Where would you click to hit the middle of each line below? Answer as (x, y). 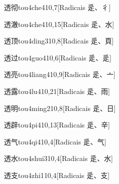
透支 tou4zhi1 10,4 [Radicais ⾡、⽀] (57, 175)
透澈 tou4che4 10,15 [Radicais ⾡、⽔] (59, 24)
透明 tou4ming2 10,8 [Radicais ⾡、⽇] (60, 108)
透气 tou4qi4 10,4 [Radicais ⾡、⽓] (55, 141)
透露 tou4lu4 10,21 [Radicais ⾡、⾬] (57, 91)
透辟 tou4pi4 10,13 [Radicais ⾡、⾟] (57, 125)
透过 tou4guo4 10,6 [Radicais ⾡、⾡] (58, 57)
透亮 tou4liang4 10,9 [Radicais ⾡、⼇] (60, 74)
